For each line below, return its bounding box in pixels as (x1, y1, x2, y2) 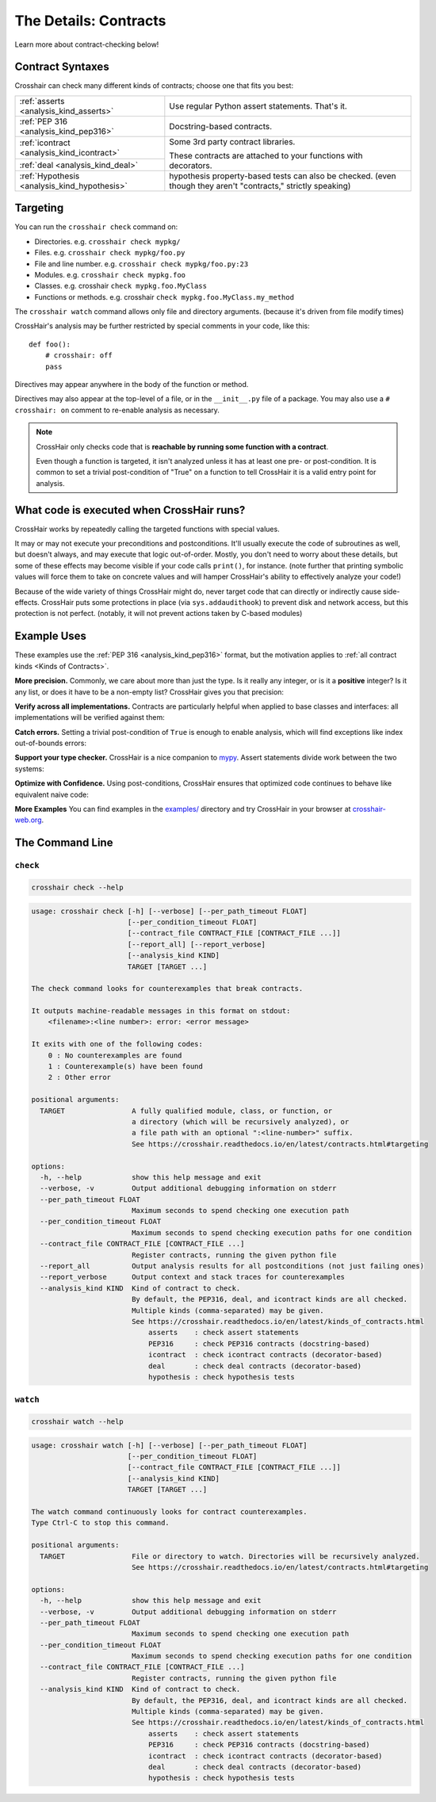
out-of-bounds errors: (14, 738, 87, 748)
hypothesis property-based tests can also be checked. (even (169, 170, 396, 182)
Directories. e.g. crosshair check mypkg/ (34, 236, 182, 246)
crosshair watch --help (31, 1417, 124, 1426)
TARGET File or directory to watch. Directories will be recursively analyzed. (40, 1551, 420, 1561)
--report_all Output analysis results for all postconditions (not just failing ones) (40, 1261, 424, 1271)
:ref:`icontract (19, 137, 71, 148)
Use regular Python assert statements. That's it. (169, 100, 348, 111)
